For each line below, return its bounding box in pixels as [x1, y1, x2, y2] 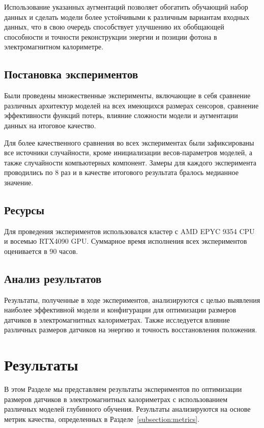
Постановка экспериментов [4, 66, 138, 82]
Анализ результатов [4, 270, 102, 286]
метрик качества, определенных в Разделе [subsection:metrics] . [4, 413, 200, 424]
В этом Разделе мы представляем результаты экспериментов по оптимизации [4, 384, 242, 394]
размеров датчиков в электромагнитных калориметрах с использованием [4, 393, 228, 404]
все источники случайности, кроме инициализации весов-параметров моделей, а [4, 147, 253, 158]
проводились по [4, 167, 53, 178]
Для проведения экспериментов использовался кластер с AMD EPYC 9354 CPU [4, 225, 255, 236]
